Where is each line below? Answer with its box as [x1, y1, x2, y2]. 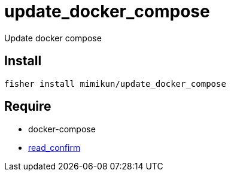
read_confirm [28, 142, 81, 153]
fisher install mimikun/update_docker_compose [4, 78, 226, 89]
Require [4, 99, 51, 114]
